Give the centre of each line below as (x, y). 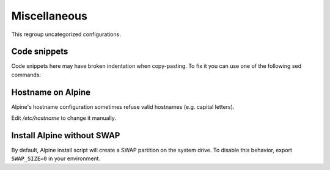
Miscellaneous (50, 16)
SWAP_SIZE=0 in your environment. (56, 158)
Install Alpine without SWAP (66, 135)
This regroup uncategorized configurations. (66, 34)
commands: (26, 75)
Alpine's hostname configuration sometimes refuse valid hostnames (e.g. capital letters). (123, 106)
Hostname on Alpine (51, 92)
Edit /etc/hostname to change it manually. (64, 118)
